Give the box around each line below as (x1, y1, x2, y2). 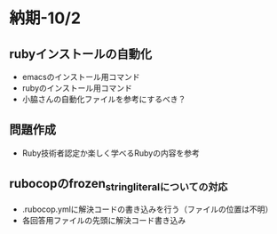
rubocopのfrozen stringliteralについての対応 (9, 176, 228, 194)
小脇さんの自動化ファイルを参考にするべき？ (21, 94, 186, 104)
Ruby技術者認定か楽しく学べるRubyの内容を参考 (21, 148, 200, 158)
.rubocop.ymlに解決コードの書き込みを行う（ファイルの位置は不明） (21, 204, 273, 214)
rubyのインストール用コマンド (21, 83, 133, 93)
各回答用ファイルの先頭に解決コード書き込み (21, 214, 186, 225)
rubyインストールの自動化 (9, 46, 153, 61)
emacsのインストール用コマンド (21, 72, 140, 82)
